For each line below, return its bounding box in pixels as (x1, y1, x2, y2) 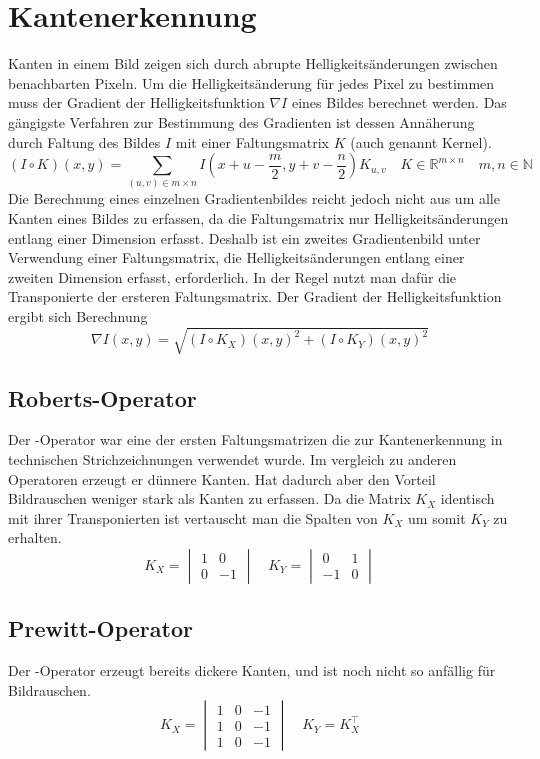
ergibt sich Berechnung (8, 305, 148, 326)
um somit (408, 507, 466, 528)
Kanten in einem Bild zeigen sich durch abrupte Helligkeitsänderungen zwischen (8, 53, 498, 74)
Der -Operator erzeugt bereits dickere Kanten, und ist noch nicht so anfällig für (8, 660, 496, 681)
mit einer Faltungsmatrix (175, 131, 329, 152)
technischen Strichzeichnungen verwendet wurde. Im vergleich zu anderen (8, 448, 457, 469)
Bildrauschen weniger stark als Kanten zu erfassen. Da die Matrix (8, 488, 411, 509)
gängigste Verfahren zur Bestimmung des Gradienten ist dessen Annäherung (8, 111, 475, 132)
